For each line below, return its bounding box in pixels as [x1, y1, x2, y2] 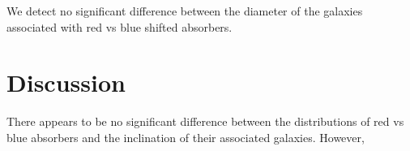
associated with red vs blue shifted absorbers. [6, 18, 233, 35]
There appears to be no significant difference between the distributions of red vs [6, 113, 404, 130]
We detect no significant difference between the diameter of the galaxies [6, 2, 363, 19]
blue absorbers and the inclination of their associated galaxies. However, [6, 128, 365, 145]
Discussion [6, 66, 126, 99]
